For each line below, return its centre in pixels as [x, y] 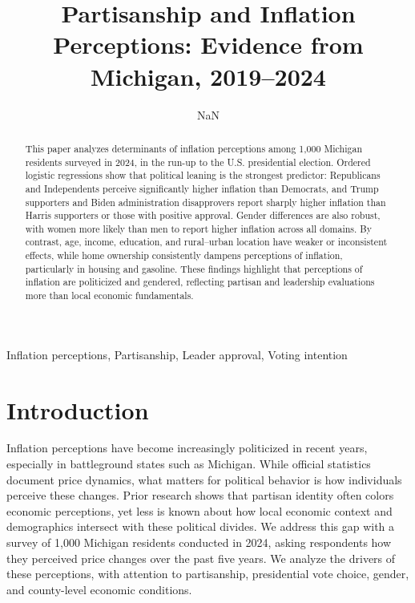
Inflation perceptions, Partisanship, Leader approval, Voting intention [177, 354]
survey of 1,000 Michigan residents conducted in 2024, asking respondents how [199, 542]
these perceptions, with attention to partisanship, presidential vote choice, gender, [208, 574]
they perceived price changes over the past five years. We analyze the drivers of [201, 558]
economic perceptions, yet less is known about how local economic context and [199, 510]
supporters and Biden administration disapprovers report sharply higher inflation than [205, 202]
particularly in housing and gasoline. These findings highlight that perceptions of [194, 268]
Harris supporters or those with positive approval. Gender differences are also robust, [203, 215]
